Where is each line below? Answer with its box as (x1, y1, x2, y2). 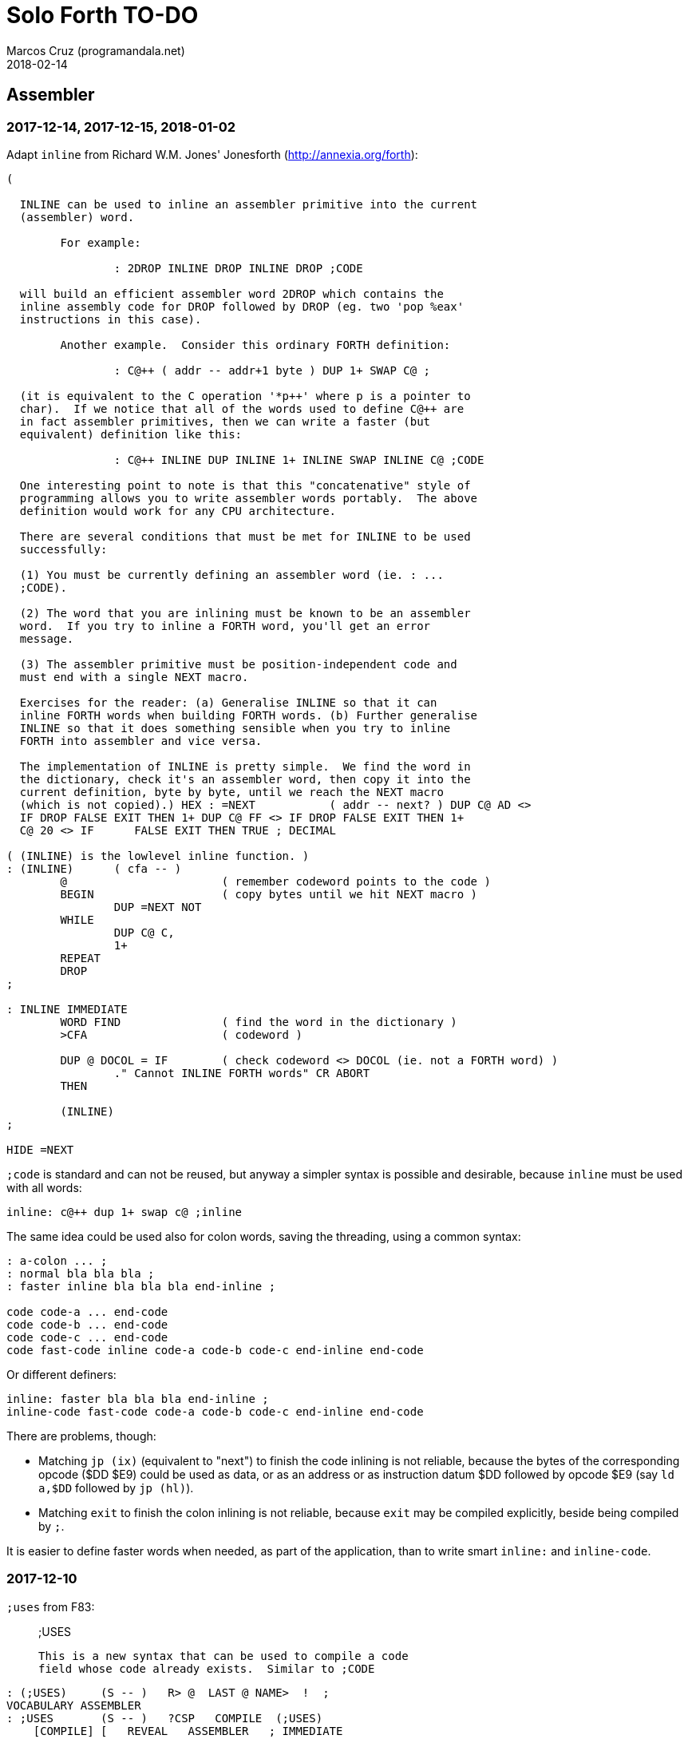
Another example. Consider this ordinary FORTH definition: (60, 338, 451, 351)
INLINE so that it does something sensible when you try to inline (19, 721, 451, 735)
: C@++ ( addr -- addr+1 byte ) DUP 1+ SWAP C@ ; (113, 363, 431, 377)
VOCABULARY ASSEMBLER (6, 1698, 141, 1712)
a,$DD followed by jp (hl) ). (38, 1480, 194, 1495)
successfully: (19, 542, 108, 556)
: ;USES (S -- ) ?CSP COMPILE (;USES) (6, 1711, 323, 1725)
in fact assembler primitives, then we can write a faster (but (19, 414, 431, 428)
